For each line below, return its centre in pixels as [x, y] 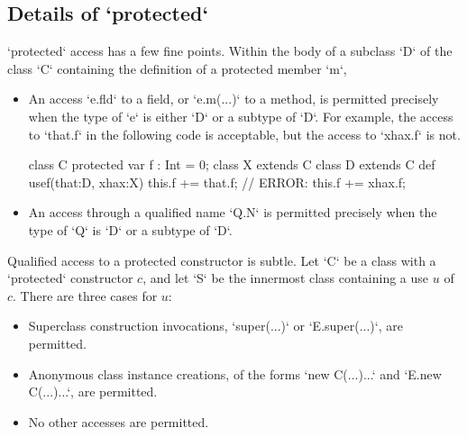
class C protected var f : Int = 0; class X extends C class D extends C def [232, 164]
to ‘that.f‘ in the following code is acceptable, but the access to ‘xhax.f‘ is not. [244, 134]
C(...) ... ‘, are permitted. [93, 391]
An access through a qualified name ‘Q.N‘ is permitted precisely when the [233, 212]
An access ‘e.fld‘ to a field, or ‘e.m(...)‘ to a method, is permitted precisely [233, 99]
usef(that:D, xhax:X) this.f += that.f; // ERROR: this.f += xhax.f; [217, 182]
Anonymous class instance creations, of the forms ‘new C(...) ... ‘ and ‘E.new [235, 373]
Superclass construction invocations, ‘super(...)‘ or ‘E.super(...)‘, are [215, 326]
